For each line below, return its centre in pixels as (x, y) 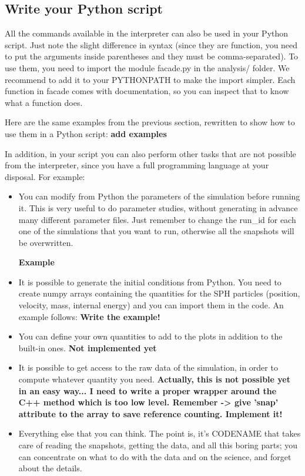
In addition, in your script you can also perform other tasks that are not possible (150, 153)
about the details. (50, 468)
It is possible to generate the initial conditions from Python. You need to (150, 282)
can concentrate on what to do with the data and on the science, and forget (155, 456)
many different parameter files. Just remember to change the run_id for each (157, 219)
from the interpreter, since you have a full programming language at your (137, 165)
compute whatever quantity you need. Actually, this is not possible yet (154, 379)
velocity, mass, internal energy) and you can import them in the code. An (151, 305)
